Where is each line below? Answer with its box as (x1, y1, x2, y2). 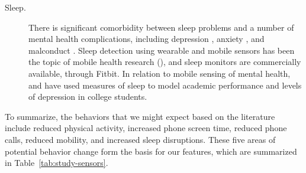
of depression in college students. (28, 90, 147, 103)
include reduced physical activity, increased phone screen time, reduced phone (5, 122, 287, 134)
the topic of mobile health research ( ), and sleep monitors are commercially (28, 56, 301, 68)
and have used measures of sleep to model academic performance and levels (28, 79, 302, 91)
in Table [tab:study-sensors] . (5, 156, 108, 169)
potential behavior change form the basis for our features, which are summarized (5, 145, 297, 157)
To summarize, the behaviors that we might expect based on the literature (5, 110, 275, 122)
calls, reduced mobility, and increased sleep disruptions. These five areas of (5, 133, 276, 145)
